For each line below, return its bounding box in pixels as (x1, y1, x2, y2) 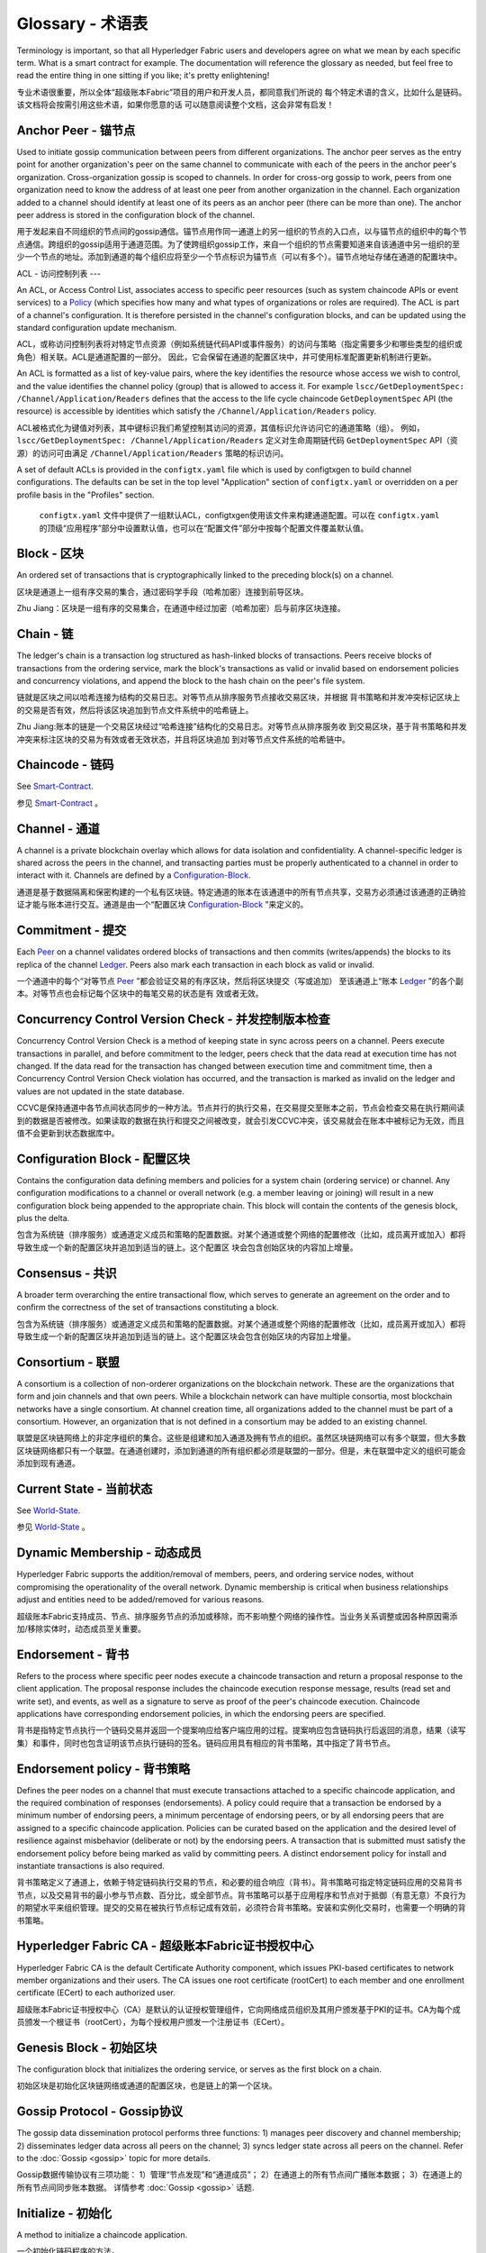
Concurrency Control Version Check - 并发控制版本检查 (16, 1012, 330, 1027)
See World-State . (16, 1505, 81, 1516)
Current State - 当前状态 (16, 1481, 153, 1496)
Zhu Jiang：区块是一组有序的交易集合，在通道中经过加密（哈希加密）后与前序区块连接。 (16, 603, 346, 614)
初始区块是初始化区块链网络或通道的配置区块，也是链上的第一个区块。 (16, 2080, 277, 2091)
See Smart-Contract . (16, 780, 94, 792)
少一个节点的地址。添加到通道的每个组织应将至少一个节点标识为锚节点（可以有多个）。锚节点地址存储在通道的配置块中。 (16, 251, 463, 262)
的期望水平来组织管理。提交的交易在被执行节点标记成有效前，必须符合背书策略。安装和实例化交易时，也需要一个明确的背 (16, 1902, 466, 1913)
